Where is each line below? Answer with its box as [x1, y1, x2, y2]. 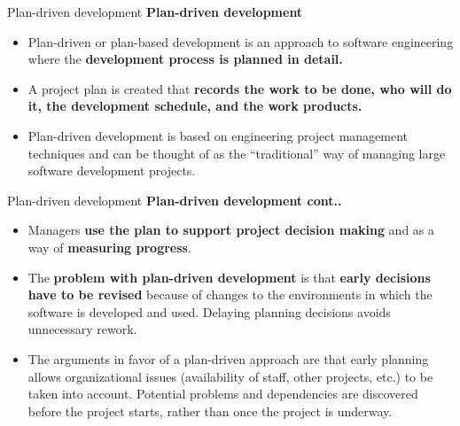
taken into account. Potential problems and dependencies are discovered [27, 384, 418, 403]
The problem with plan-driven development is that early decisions [27, 267, 431, 286]
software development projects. [27, 161, 196, 180]
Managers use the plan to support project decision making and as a [27, 221, 435, 239]
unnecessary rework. [27, 320, 137, 338]
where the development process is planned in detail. [27, 50, 343, 68]
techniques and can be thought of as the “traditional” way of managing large [27, 143, 446, 162]
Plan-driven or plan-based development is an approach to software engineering [27, 32, 454, 50]
